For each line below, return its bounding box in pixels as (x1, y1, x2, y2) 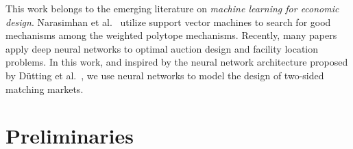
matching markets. (5, 81, 84, 96)
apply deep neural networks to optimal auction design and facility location (5, 41, 319, 55)
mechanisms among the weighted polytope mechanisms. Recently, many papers (5, 28, 337, 42)
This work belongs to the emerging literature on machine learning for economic (5, 1, 339, 15)
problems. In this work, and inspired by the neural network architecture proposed (5, 55, 348, 69)
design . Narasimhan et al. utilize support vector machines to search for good (5, 14, 331, 29)
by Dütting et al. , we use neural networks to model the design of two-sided (5, 68, 324, 82)
